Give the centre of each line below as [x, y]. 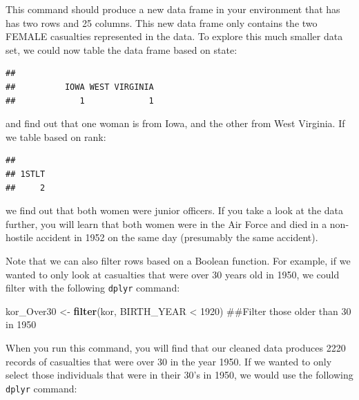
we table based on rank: [56, 136]
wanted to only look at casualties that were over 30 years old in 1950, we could [173, 274]
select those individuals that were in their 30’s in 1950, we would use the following [179, 375]
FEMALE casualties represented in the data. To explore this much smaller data [174, 36]
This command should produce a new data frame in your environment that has [173, 9]
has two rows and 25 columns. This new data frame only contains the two [162, 22]
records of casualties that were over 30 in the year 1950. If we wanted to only [169, 361]
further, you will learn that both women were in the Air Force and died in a [166, 223]
